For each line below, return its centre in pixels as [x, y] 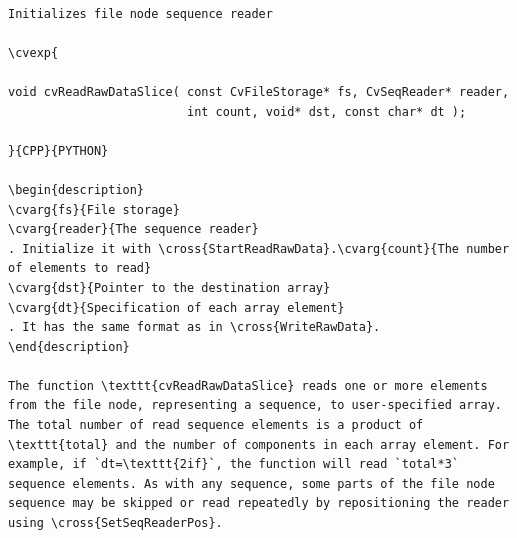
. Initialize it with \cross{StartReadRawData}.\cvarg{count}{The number [259, 248]
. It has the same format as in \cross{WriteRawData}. [194, 327]
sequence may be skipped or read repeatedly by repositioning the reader [259, 503]
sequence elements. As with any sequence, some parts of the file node [251, 483]
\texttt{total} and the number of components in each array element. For [259, 444]
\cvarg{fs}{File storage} [94, 209]
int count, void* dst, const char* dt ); [326, 111]
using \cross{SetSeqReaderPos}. [115, 523]
